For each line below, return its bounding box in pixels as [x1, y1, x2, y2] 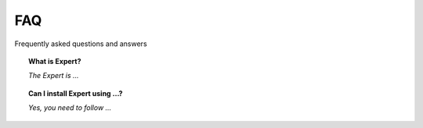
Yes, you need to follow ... [28, 103, 112, 112]
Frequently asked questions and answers [14, 39, 148, 48]
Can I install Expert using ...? [28, 88, 123, 98]
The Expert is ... [28, 71, 79, 80]
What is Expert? [28, 56, 81, 66]
